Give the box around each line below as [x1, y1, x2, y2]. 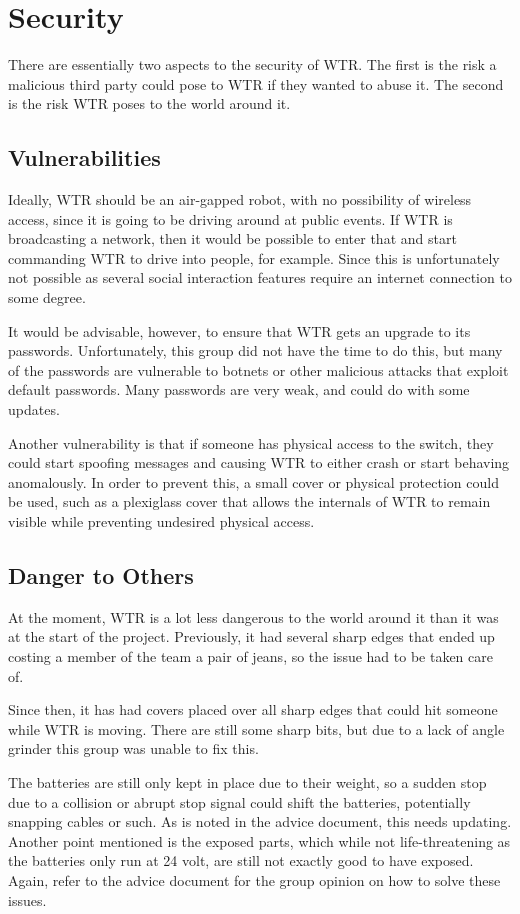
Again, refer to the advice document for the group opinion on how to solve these [8, 869, 501, 890]
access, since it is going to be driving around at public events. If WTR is [8, 208, 453, 229]
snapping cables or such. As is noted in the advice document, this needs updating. [8, 811, 512, 832]
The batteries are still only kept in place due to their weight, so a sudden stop [8, 771, 487, 792]
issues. [8, 889, 47, 910]
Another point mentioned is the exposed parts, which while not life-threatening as [8, 830, 511, 851]
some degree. [8, 287, 86, 308]
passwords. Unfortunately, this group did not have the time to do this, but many [8, 340, 503, 361]
